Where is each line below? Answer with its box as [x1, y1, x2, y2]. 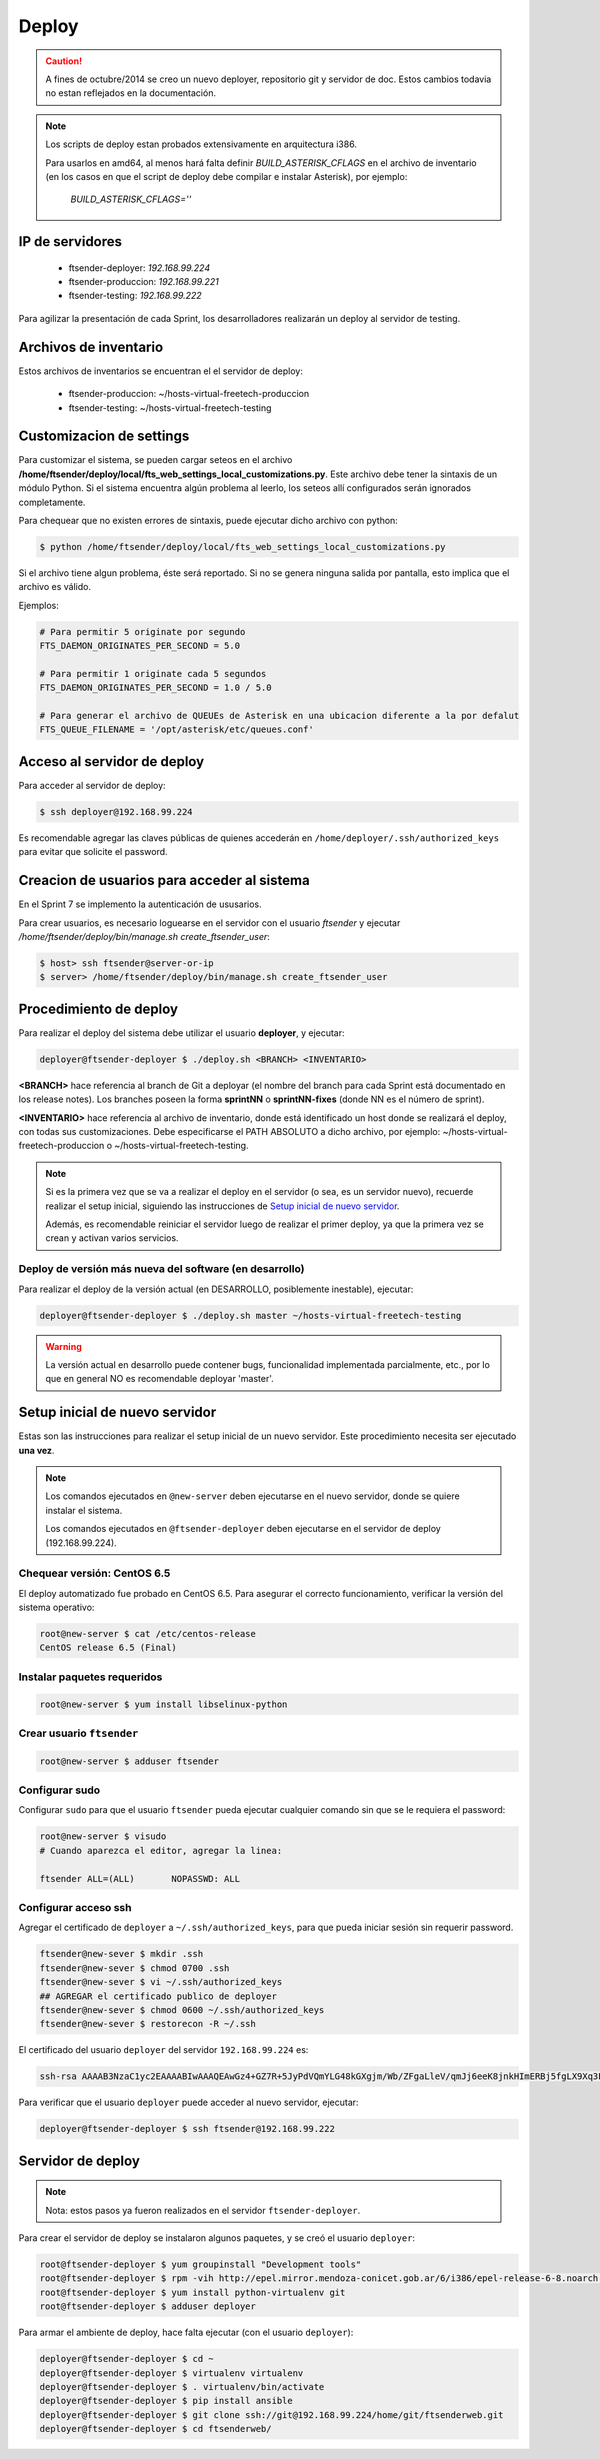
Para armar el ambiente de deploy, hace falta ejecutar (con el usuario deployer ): [18, 2326, 354, 2339]
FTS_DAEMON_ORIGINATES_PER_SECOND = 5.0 [39, 640, 240, 652]
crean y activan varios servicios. [45, 1232, 179, 1244]
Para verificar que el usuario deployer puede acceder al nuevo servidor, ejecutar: [18, 2096, 359, 2109]
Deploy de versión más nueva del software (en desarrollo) [18, 1262, 305, 1276]
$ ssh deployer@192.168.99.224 [39, 806, 194, 817]
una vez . [18, 1444, 55, 1456]
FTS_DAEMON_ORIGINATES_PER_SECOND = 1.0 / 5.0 [39, 682, 272, 694]
